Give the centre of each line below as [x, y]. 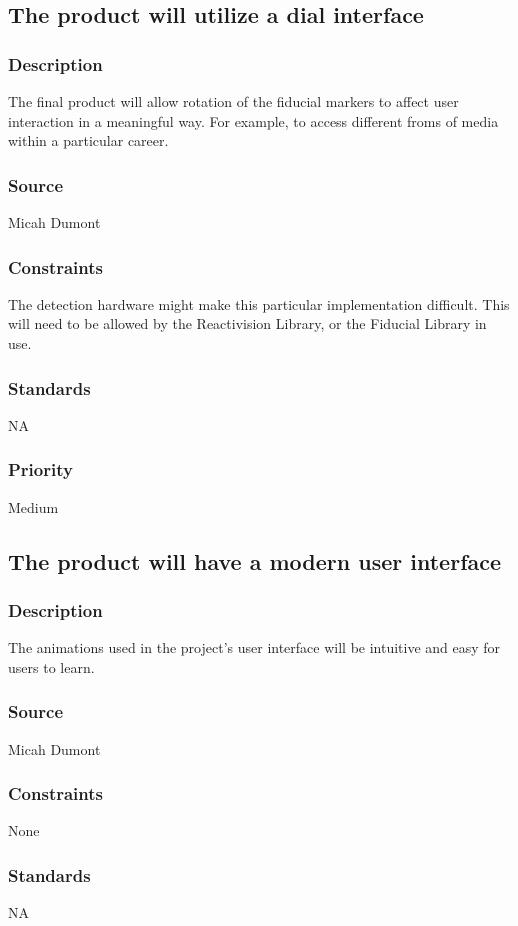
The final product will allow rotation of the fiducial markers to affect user [233, 101]
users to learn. [51, 666]
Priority [40, 469]
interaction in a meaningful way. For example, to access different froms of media [253, 120]
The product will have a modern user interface [255, 560]
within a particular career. [88, 140]
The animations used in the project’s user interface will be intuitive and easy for [254, 647]
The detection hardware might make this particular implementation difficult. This [259, 303]
